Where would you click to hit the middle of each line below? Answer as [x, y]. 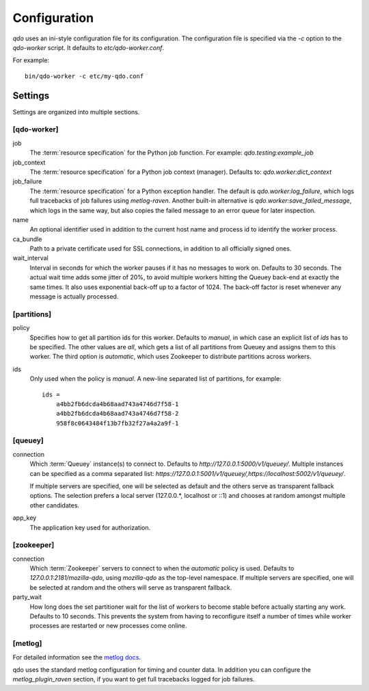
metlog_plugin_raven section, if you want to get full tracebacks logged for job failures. [134, 679]
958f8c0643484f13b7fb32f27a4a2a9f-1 [117, 423]
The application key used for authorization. [90, 527]
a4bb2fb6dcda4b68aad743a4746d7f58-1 [117, 404]
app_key [25, 518]
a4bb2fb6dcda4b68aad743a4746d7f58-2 [117, 414]
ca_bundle [27, 239]
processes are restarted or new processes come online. [108, 626]
